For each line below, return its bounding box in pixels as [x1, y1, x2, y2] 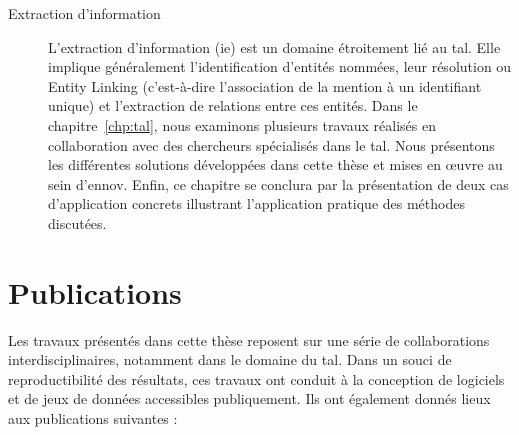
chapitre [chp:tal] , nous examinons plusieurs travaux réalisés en [48, 114, 436, 135]
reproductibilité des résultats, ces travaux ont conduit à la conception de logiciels [8, 368, 505, 389]
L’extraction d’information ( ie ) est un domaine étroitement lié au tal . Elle [48, 36, 501, 57]
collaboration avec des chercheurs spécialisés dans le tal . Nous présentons [48, 134, 495, 155]
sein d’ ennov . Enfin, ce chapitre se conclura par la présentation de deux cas [48, 173, 509, 194]
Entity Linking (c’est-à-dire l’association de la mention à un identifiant [48, 75, 482, 96]
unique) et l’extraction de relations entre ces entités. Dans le [48, 95, 418, 116]
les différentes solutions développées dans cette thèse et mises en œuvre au [48, 154, 503, 175]
